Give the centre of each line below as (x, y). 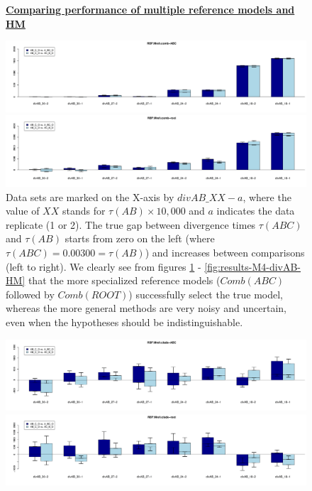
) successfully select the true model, (206, 294)
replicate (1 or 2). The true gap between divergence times (131, 224)
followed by (30, 294)
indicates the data (256, 211)
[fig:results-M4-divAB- (253, 266)
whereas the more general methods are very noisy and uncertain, (146, 308)
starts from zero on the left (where (140, 238)
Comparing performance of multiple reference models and (150, 9)
